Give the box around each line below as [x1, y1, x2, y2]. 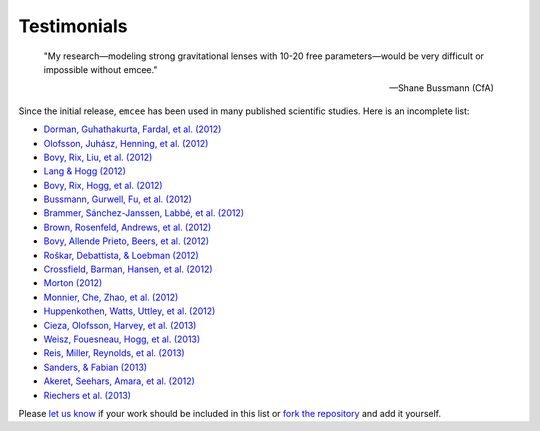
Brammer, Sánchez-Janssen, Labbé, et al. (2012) [43, 207, 245, 219]
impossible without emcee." [43, 63, 158, 75]
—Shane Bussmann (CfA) [388, 82, 494, 94]
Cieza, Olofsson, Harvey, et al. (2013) [43, 319, 197, 331]
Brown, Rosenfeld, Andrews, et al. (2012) [43, 221, 212, 233]
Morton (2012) [43, 277, 103, 289]
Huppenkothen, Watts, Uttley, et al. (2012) [43, 305, 216, 317]
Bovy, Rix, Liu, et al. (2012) [43, 151, 153, 163]
